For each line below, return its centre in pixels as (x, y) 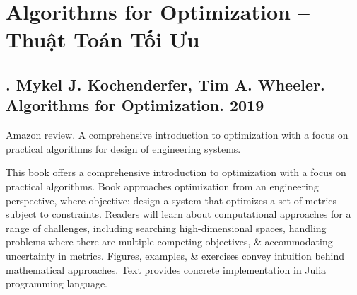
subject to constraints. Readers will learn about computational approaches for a (178, 214)
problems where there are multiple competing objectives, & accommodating (169, 242)
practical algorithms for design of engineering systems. (123, 148)
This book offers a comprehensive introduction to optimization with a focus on (176, 172)
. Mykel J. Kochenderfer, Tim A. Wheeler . (165, 84)
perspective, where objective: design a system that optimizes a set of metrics (171, 200)
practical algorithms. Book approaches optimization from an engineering (162, 186)
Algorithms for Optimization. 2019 (135, 105)
